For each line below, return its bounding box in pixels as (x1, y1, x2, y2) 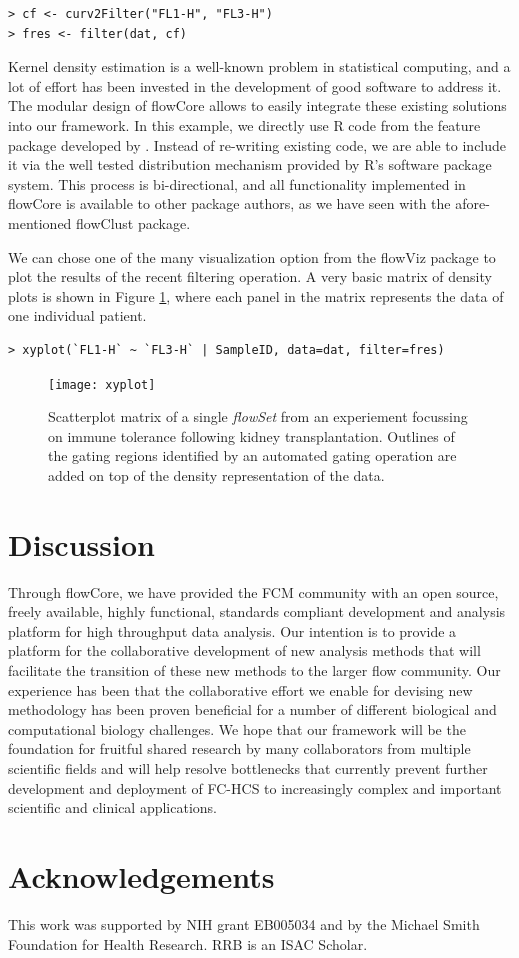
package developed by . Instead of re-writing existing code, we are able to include (8, 134, 507, 155)
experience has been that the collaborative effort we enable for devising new (8, 679, 473, 700)
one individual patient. (8, 305, 147, 326)
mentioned (8, 212, 72, 233)
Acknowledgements (8, 855, 275, 896)
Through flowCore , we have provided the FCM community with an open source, (8, 581, 499, 602)
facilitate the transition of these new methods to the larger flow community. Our (8, 660, 501, 681)
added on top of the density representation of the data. (48, 464, 385, 485)
